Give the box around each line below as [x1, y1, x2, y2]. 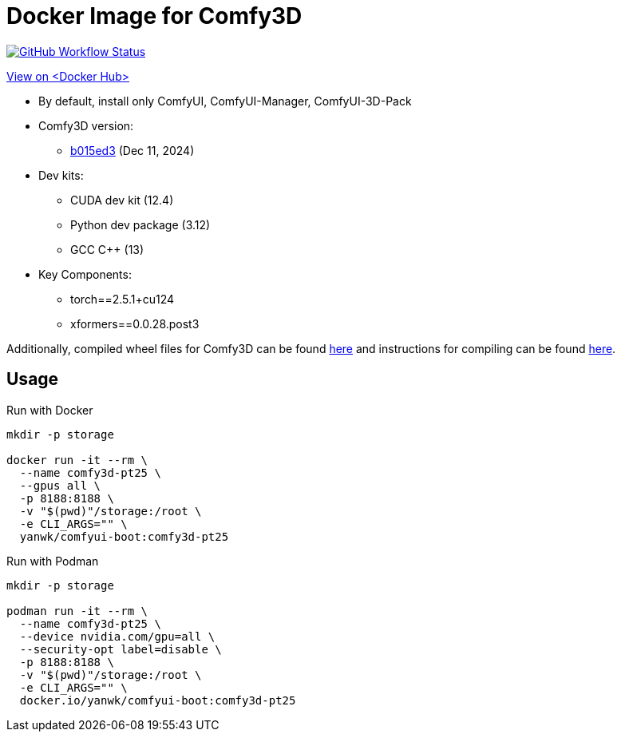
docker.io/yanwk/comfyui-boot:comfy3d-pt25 [19, 693, 296, 707]
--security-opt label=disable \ [19, 642, 222, 656]
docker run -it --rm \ [6, 453, 148, 466]
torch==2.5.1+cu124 [70, 292, 175, 306]
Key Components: [38, 267, 132, 281]
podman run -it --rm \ [6, 604, 148, 617]
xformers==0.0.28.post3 [70, 316, 200, 331]
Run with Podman [6, 553, 99, 568]
